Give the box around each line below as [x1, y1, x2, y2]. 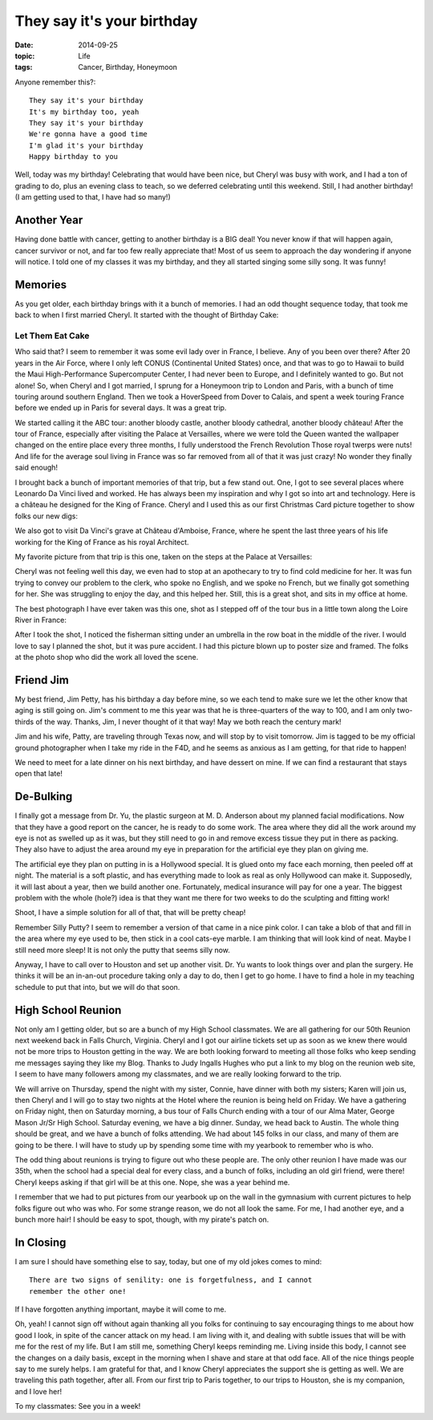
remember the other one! [29, 1287, 127, 1296]
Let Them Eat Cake [14, 330, 90, 341]
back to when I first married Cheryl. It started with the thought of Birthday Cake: [14, 310, 279, 320]
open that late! [14, 769, 63, 779]
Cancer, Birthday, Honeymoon [78, 63, 178, 72]
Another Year [14, 214, 83, 227]
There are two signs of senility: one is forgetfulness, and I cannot [29, 1276, 313, 1284]
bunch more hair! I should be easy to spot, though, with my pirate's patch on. [14, 1215, 269, 1224]
